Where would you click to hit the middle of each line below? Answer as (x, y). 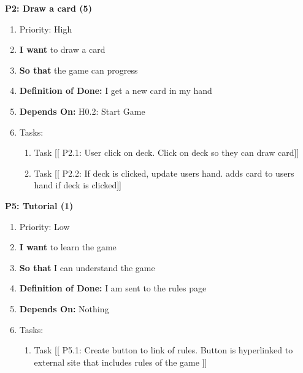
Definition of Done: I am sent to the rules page (113, 288)
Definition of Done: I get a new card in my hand (116, 90)
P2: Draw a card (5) (48, 8)
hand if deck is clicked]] (78, 185)
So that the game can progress (79, 70)
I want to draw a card (62, 49)
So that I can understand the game (87, 267)
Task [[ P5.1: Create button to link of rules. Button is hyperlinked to (163, 350)
